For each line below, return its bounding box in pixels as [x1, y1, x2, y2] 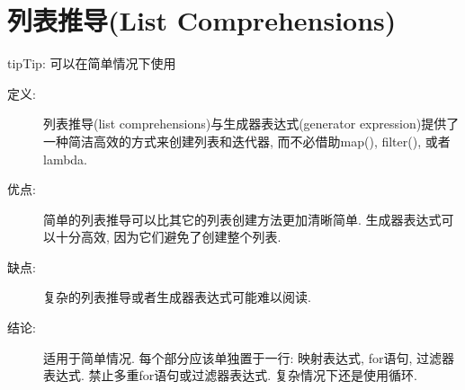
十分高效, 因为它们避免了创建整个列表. [55, 227, 282, 246]
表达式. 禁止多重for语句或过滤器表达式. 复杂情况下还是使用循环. [43, 366, 417, 385]
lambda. [43, 149, 88, 168]
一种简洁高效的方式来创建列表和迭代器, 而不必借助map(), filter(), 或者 [43, 131, 451, 150]
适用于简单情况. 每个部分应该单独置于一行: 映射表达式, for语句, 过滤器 [43, 348, 454, 367]
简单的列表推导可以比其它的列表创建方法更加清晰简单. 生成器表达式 [43, 209, 442, 228]
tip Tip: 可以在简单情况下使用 [7, 54, 176, 73]
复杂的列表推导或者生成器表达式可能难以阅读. [43, 288, 311, 306]
